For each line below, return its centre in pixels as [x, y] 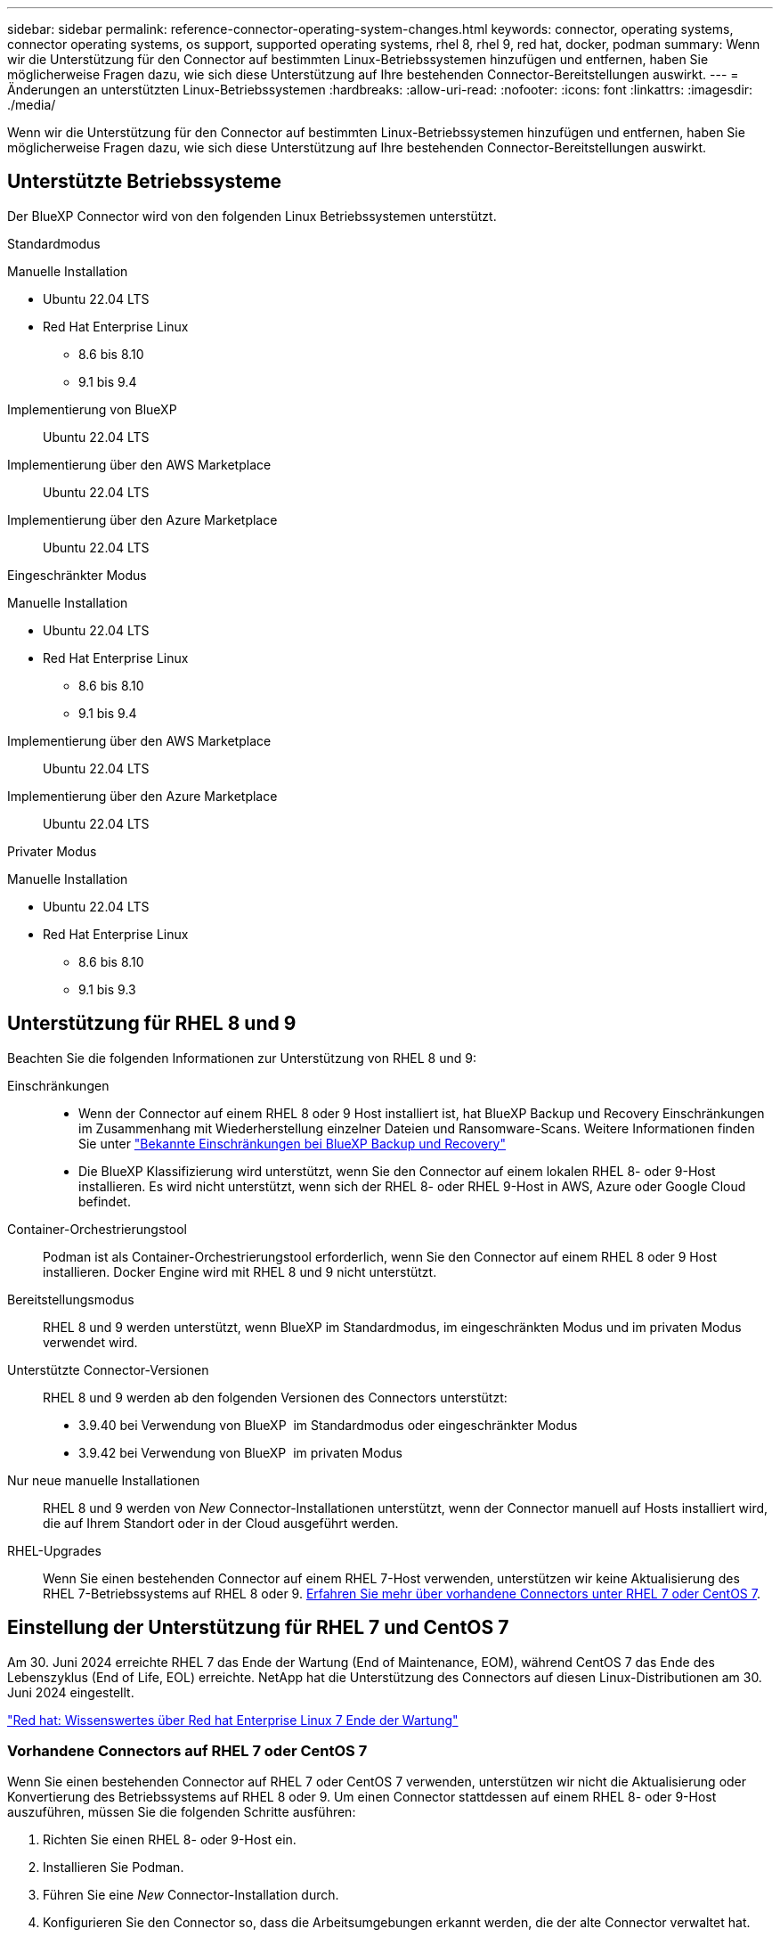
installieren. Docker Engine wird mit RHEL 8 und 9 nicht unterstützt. [240, 1271]
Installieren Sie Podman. [114, 1868]
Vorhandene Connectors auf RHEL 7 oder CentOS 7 [187, 1750]
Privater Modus [52, 851]
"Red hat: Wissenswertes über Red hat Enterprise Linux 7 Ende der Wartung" [233, 1720]
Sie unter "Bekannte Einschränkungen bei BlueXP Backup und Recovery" [292, 1143]
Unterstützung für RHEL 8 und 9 [152, 1024]
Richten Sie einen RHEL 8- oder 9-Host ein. [170, 1840]
